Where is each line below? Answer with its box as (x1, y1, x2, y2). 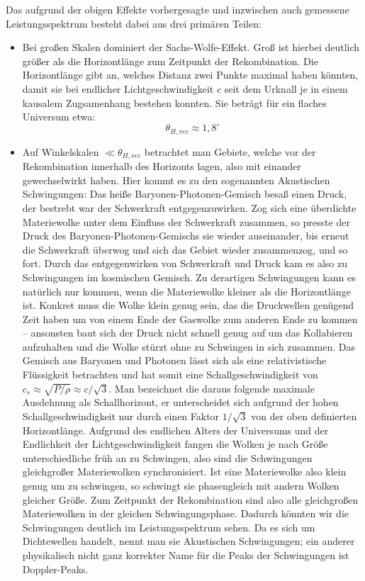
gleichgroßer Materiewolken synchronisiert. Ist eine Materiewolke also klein (22, 464, 347, 479)
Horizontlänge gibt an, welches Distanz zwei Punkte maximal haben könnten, (22, 67, 359, 82)
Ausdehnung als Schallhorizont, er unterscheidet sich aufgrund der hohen (22, 395, 339, 410)
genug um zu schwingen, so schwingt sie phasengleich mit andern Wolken (22, 478, 339, 492)
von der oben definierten (251, 409, 357, 424)
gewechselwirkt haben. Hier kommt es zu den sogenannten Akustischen (22, 172, 330, 187)
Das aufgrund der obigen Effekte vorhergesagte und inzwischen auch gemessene (6, 2, 349, 16)
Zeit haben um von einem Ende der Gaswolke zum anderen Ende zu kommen (22, 311, 358, 326)
